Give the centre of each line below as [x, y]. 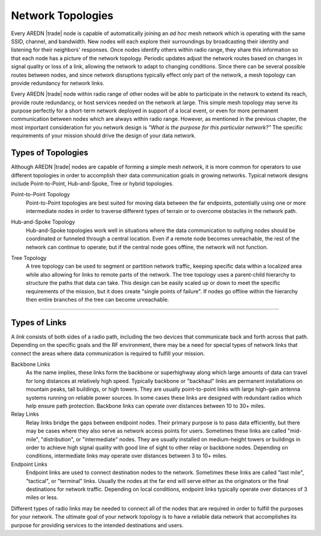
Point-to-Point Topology [40, 195]
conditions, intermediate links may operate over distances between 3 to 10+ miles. [127, 456]
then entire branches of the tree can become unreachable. [97, 300]
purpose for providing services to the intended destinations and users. [97, 525]
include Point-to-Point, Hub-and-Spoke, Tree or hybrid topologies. [92, 183]
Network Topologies [62, 15]
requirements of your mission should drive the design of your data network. [103, 136]
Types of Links [39, 322]
